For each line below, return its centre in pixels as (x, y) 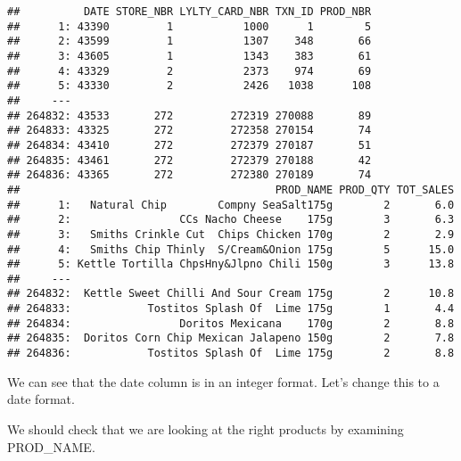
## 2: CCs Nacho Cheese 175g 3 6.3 (231, 220)
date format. (41, 399)
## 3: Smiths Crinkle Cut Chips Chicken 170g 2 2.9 (231, 234)
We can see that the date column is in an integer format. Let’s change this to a (223, 381)
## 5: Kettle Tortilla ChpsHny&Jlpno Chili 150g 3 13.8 (231, 264)
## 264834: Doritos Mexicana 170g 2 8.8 (231, 323)
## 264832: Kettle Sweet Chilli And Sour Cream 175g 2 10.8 (231, 294)
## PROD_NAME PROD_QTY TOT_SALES (231, 189)
